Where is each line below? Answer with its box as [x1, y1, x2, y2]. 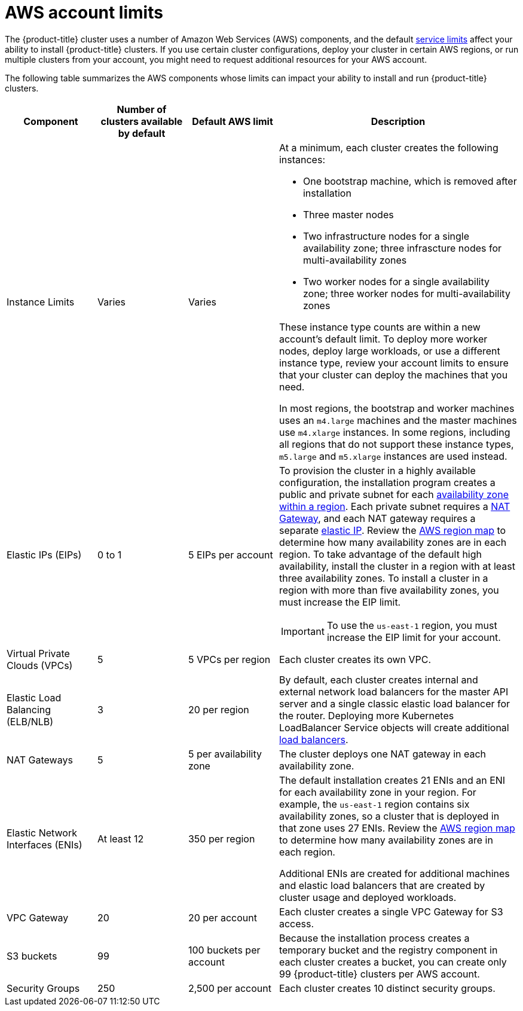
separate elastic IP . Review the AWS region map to [279, 524, 506, 536]
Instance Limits [7, 295, 75, 308]
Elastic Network [7, 826, 77, 839]
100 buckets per [188, 943, 261, 956]
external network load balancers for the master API [279, 685, 509, 698]
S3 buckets [7, 949, 57, 962]
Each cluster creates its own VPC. [279, 653, 432, 665]
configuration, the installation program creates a [279, 476, 496, 488]
